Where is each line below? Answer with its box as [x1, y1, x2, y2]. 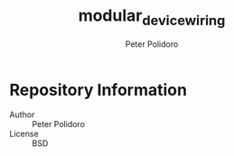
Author [9, 109, 35, 120]
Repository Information [9, 79, 188, 100]
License [9, 128, 39, 140]
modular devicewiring [78, 5, 226, 29]
